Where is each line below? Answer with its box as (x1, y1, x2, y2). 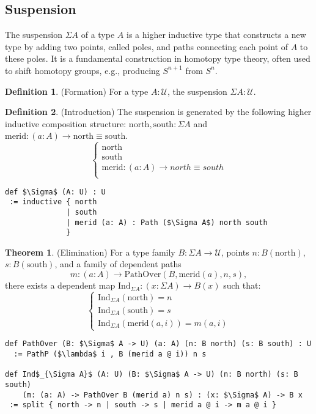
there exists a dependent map (5, 279, 116, 292)
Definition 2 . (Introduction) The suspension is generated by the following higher (5, 105, 312, 118)
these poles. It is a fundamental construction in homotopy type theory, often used (5, 52, 310, 65)
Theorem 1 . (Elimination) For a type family (5, 245, 175, 258)
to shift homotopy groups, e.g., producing (5, 64, 160, 76)
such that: (223, 279, 261, 292)
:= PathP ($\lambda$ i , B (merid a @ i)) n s (13, 349, 207, 358)
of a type (81, 28, 115, 41)
